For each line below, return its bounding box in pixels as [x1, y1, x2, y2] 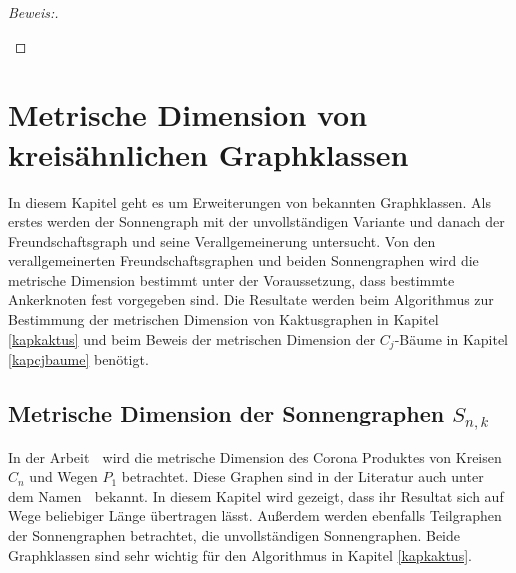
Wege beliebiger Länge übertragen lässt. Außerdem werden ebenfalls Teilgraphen [8, 505, 502, 526]
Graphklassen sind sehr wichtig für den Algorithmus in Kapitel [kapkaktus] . [8, 544, 472, 565]
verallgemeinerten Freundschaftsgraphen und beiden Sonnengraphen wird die [8, 250, 479, 271]
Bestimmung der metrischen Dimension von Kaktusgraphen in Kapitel [8, 309, 439, 330]
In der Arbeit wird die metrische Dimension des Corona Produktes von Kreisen [8, 446, 502, 467]
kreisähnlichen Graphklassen [8, 133, 409, 174]
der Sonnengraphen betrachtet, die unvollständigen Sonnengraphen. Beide [8, 525, 461, 546]
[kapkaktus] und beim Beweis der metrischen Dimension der [8, 328, 376, 349]
